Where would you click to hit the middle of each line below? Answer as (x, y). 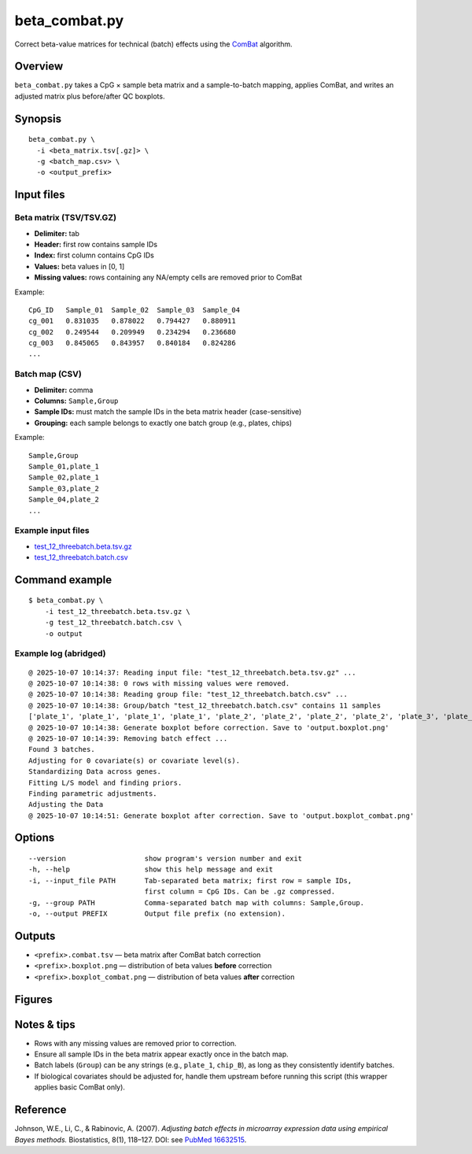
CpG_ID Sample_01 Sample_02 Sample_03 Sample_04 (134, 310)
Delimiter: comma (64, 390)
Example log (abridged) (60, 653)
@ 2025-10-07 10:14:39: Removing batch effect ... (128, 738)
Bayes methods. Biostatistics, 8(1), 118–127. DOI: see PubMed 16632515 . (131, 1139)
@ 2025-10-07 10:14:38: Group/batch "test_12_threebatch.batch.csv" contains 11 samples (205, 705)
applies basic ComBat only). (80, 1087)
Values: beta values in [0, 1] (79, 266)
